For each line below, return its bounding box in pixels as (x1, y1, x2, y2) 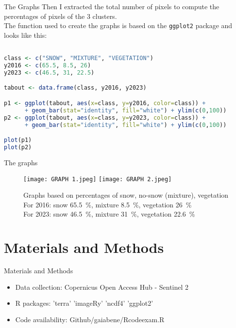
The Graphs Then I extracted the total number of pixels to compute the (4, 1, 219, 11)
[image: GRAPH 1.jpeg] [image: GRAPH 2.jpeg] (23, 176, 172, 183)
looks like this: (4, 30, 47, 40)
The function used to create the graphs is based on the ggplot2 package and (4, 20, 233, 31)
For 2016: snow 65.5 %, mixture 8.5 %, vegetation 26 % (23, 199, 192, 209)
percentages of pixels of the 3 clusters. (4, 11, 117, 21)
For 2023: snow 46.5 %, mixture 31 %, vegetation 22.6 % (23, 209, 195, 219)
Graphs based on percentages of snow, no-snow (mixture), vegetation (23, 190, 229, 200)
